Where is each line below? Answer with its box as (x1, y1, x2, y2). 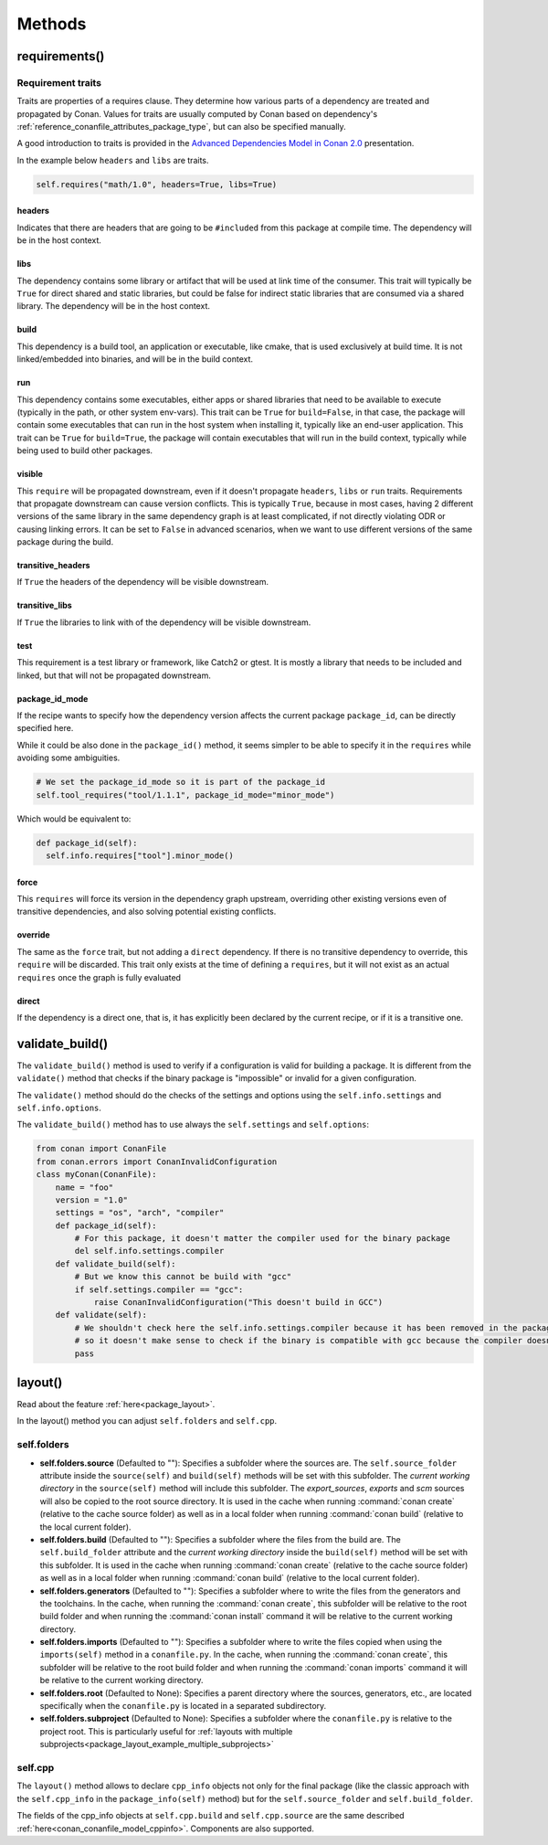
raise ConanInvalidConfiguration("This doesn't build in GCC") (93, 1298, 384, 1308)
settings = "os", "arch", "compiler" (55, 1207, 225, 1218)
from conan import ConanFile (36, 1143, 167, 1154)
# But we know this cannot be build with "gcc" (74, 1271, 292, 1282)
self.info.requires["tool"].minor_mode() (46, 850, 235, 861)
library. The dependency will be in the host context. (16, 301, 210, 312)
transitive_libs (16, 599, 72, 611)
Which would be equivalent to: (16, 813, 132, 824)
